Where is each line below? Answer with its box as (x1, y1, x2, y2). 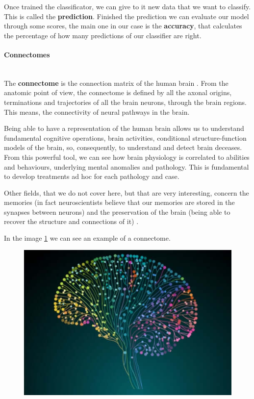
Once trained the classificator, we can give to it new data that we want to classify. (4, 1, 251, 11)
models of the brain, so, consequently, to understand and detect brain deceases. (4, 142, 242, 152)
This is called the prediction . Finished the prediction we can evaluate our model (4, 11, 249, 21)
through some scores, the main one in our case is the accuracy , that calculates (4, 21, 242, 31)
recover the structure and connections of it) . (4, 216, 139, 226)
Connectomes (4, 49, 50, 59)
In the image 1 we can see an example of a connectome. (4, 233, 171, 243)
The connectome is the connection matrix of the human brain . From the (4, 77, 229, 88)
